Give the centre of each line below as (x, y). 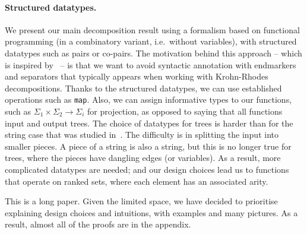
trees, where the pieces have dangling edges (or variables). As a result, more (143, 158)
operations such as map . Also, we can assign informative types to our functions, (148, 99)
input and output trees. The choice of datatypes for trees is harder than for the (149, 123)
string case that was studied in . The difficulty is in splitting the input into (142, 135)
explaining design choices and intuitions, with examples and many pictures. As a (151, 212)
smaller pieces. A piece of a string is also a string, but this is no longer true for (148, 146)
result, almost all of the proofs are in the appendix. (98, 224)
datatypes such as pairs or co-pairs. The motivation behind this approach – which (153, 53)
